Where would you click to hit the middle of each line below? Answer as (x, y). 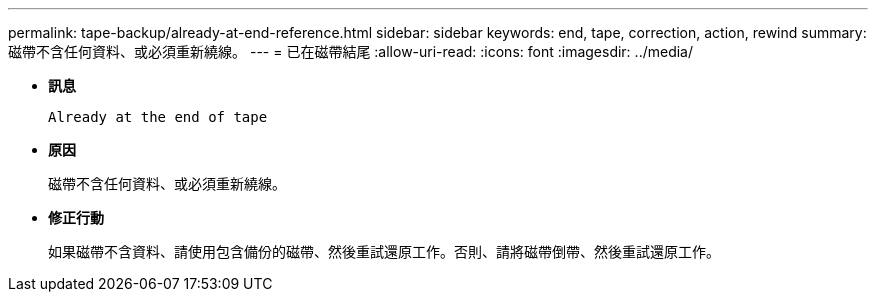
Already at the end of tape (158, 117)
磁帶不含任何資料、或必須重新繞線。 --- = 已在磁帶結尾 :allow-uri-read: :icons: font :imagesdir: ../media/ (351, 51)
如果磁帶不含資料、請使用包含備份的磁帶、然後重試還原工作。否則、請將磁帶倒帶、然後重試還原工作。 (384, 251)
